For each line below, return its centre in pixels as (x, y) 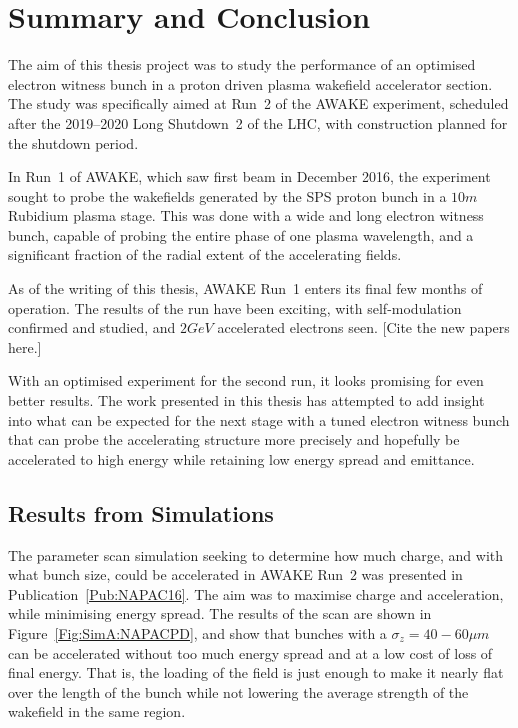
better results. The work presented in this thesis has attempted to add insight (246, 400)
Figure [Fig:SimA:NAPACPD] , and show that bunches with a (197, 632)
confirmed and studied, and (92, 327)
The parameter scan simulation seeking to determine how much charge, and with (256, 554)
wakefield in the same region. (97, 711)
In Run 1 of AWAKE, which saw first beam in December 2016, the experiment (249, 176)
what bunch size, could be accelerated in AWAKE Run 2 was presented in (235, 574)
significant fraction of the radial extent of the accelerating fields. (205, 254)
